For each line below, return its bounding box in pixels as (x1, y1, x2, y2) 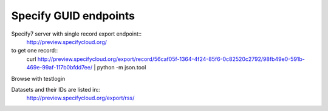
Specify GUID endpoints (11, 9, 135, 22)
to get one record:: (11, 47, 58, 54)
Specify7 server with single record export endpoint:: (11, 30, 142, 37)
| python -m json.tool (94, 64, 146, 71)
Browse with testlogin (11, 75, 66, 82)
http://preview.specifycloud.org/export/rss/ (26, 94, 135, 102)
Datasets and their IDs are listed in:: (11, 86, 100, 93)
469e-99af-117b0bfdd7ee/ (26, 64, 93, 71)
